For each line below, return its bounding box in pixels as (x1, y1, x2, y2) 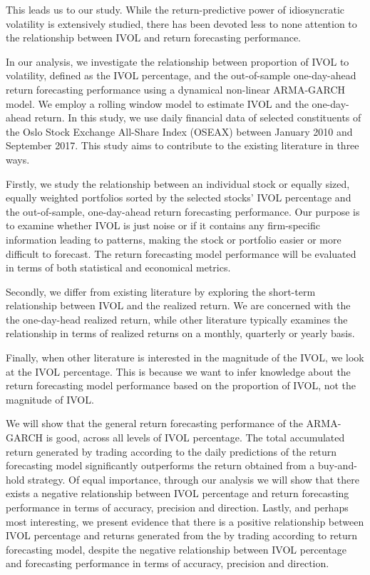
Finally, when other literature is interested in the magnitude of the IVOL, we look (6, 350, 364, 365)
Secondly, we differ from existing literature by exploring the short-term (6, 284, 316, 299)
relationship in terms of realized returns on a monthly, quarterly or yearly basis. (6, 326, 355, 341)
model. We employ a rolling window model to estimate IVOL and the (6, 96, 309, 111)
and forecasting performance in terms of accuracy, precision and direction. (6, 556, 329, 571)
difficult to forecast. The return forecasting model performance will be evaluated (6, 246, 356, 261)
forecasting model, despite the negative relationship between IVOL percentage (6, 541, 347, 556)
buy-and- (318, 458, 357, 473)
